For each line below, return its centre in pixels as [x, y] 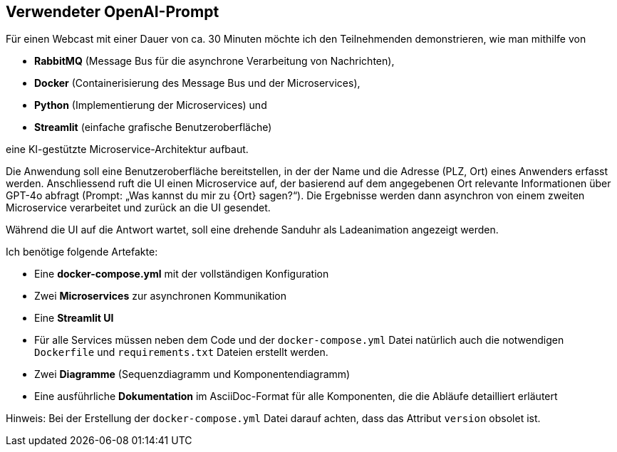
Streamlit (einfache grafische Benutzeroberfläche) [153, 127]
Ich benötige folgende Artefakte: [82, 252]
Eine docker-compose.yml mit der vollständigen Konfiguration [182, 274]
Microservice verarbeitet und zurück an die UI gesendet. [138, 208]
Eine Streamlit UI [74, 318]
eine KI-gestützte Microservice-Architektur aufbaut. [127, 149]
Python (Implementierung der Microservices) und [151, 105]
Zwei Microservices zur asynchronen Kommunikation [161, 296]
